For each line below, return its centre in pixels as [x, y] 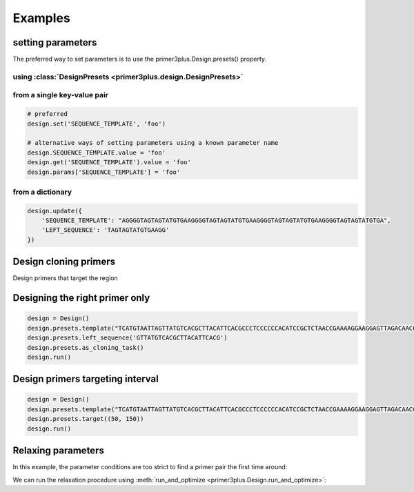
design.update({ [55, 211]
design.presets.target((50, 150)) [86, 419]
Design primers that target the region [66, 278]
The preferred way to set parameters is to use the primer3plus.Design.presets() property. [140, 59]
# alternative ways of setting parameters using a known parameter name [153, 143]
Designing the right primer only [81, 298]
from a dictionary [42, 192]
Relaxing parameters [59, 451]
